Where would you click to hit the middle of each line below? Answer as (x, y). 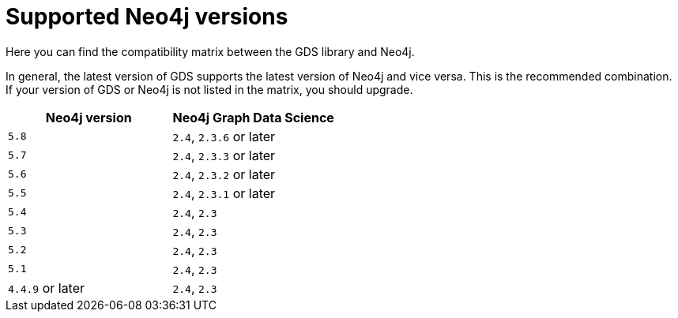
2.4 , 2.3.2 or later (224, 174)
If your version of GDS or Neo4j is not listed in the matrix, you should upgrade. (209, 89)
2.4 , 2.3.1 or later (224, 193)
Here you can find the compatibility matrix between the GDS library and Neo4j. (210, 51)
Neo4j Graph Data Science (253, 117)
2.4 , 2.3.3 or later (224, 155)
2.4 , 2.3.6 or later (224, 136)
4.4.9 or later (47, 288)
